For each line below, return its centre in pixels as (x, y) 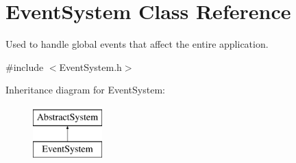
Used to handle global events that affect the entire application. (137, 44)
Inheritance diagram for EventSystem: (85, 90)
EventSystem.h (90, 66)
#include (25, 66)
